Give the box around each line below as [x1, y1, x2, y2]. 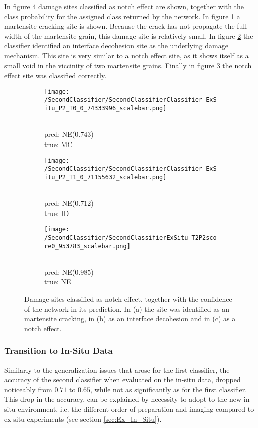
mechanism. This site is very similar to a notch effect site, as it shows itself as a [4, 50, 249, 60]
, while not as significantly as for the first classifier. [90, 384, 247, 394]
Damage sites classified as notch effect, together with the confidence [24, 294, 232, 304]
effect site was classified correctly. [4, 70, 107, 81]
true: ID [44, 207, 69, 218]
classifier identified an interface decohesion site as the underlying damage [4, 40, 228, 51]
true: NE [44, 276, 71, 287]
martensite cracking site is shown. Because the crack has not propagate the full [4, 21, 247, 31]
